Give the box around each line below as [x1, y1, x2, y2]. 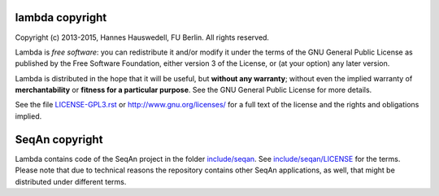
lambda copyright [15, 11, 107, 24]
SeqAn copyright [15, 133, 103, 146]
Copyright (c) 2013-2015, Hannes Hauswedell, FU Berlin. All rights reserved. [15, 33, 270, 42]
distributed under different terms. [15, 176, 127, 186]
